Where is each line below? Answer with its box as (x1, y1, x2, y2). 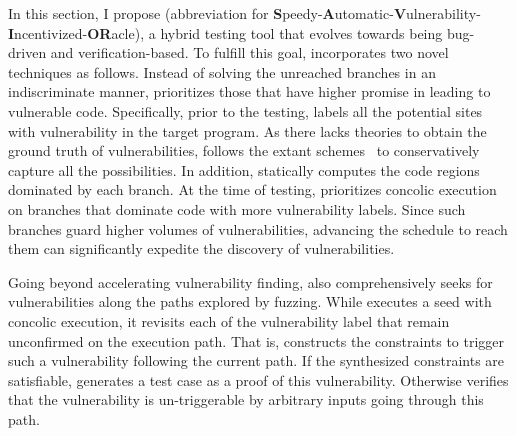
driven (8, 42, 47, 63)
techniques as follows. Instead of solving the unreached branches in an (8, 61, 436, 82)
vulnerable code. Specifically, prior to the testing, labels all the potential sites (8, 100, 483, 121)
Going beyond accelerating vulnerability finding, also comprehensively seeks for (8, 271, 493, 292)
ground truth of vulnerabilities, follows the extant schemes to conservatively (8, 140, 480, 161)
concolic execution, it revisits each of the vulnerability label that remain (8, 310, 450, 331)
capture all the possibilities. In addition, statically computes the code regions (8, 159, 480, 180)
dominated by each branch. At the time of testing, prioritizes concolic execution (8, 179, 497, 200)
